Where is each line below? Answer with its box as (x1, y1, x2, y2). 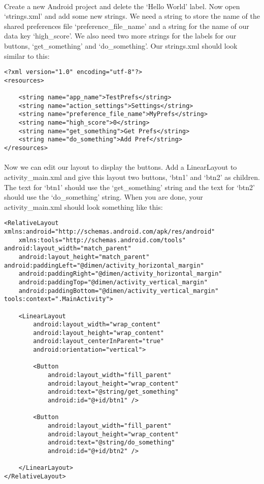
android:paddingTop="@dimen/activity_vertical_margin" (18, 278, 208, 286)
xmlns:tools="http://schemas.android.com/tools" (18, 236, 186, 244)
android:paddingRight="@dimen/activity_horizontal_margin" (18, 270, 222, 278)
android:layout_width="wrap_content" (33, 321, 160, 328)
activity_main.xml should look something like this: (4, 201, 163, 212)
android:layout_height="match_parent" (18, 253, 150, 260)
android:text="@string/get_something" (47, 388, 179, 396)
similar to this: (4, 50, 50, 61)
